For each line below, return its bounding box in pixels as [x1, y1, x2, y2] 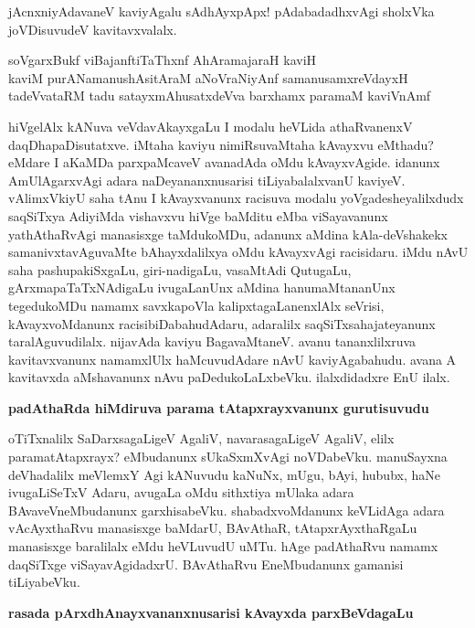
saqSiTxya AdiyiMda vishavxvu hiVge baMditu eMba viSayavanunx [8, 206, 388, 225]
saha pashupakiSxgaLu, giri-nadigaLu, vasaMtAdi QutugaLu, [8, 260, 352, 279]
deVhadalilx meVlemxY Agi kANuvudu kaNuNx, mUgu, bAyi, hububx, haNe [8, 464, 440, 484]
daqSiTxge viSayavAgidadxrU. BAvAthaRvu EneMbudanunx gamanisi [8, 554, 404, 573]
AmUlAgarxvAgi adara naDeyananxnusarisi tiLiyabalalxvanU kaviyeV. [8, 170, 406, 189]
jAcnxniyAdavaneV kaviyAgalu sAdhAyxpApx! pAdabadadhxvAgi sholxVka [8, 2, 435, 20]
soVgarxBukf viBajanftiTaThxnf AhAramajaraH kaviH [8, 50, 317, 69]
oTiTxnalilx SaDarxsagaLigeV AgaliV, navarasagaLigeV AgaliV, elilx [8, 429, 395, 448]
